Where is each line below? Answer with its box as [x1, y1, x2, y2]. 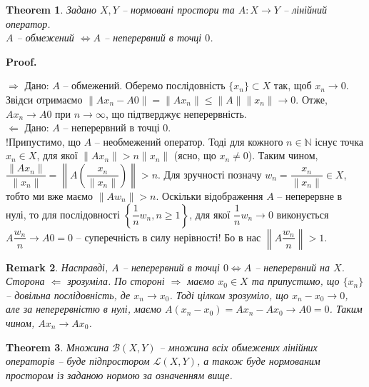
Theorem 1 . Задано [6, 2, 96, 16]
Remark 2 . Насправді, [6, 259, 108, 274]
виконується [276, 206, 329, 221]
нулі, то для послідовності [6, 206, 120, 221]
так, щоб [273, 78, 312, 93]
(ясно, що [173, 148, 216, 163]
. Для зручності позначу [158, 166, 262, 181]
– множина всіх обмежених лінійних [159, 339, 318, 354]
